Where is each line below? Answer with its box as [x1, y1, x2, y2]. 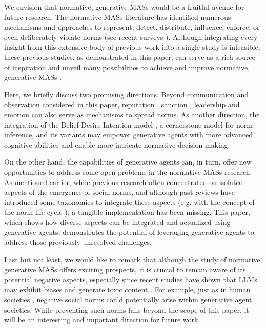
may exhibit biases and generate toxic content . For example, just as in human [4, 284, 251, 295]
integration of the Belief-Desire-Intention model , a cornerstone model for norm [4, 119, 253, 130]
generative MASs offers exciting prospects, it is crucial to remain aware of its [4, 264, 246, 275]
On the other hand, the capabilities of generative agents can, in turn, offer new [4, 156, 252, 167]
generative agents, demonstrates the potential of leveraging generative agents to [4, 227, 254, 237]
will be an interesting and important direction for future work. [4, 314, 200, 325]
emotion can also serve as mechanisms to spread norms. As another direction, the [4, 109, 260, 119]
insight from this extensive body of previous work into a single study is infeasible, [4, 42, 260, 52]
